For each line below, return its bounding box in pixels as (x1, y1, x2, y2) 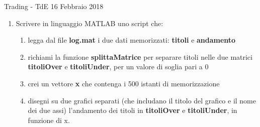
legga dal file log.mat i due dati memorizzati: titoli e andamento (28, 35, 236, 45)
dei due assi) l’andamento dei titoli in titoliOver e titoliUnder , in (28, 105, 237, 115)
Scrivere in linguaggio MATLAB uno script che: (16, 18, 163, 28)
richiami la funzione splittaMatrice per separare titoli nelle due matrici (28, 51, 252, 62)
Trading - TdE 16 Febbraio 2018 (4, 1, 104, 11)
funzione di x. (28, 114, 70, 125)
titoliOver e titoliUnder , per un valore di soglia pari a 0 (28, 61, 209, 72)
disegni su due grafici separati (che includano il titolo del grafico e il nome (28, 95, 256, 105)
